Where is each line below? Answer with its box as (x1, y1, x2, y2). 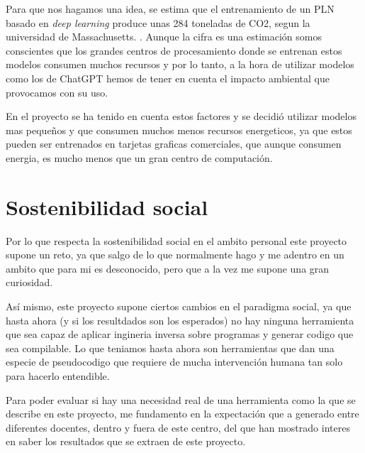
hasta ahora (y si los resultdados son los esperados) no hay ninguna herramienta (6, 312, 354, 327)
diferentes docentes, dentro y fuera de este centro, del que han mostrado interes (6, 420, 350, 435)
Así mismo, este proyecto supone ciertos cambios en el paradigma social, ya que (6, 299, 352, 314)
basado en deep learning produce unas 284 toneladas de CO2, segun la (6, 15, 310, 30)
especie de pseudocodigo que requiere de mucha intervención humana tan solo (6, 354, 343, 369)
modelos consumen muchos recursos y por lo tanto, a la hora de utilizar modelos (6, 57, 354, 72)
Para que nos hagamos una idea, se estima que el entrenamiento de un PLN (6, 1, 335, 16)
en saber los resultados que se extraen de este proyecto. (6, 434, 246, 449)
